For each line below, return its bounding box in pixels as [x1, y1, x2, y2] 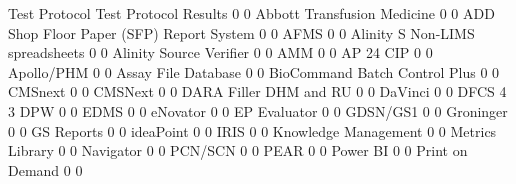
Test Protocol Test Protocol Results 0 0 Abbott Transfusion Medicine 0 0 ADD [8, 3, 495, 23]
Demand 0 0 [8, 159, 83, 180]
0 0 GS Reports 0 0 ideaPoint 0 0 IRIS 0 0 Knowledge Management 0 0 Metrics [8, 120, 497, 141]
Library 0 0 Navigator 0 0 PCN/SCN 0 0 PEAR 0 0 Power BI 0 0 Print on [8, 140, 468, 161]
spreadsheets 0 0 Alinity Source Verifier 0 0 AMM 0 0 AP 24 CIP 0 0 [8, 42, 433, 63]
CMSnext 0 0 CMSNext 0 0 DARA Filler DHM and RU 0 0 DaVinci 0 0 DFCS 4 [8, 81, 507, 102]
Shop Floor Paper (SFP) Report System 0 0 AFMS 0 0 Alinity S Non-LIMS [8, 22, 475, 43]
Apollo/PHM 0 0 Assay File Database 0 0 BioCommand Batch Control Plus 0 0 [8, 61, 500, 82]
